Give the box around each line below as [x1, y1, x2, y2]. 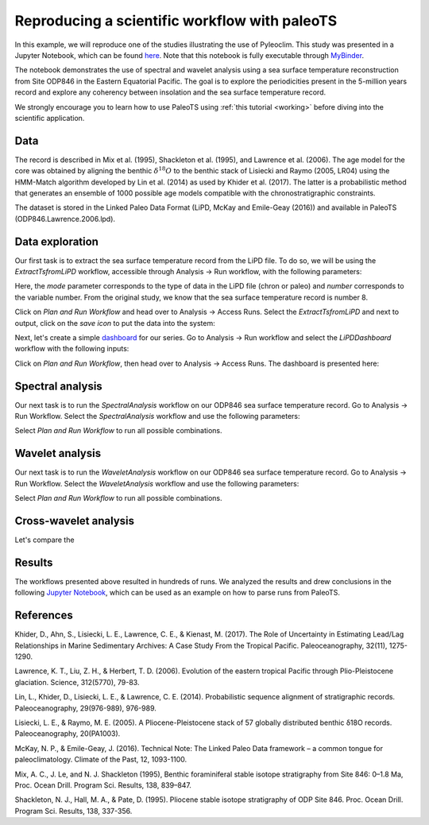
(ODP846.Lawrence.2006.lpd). [14, 214, 115, 223]
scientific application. [14, 113, 85, 122]
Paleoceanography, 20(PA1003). [14, 729, 121, 738]
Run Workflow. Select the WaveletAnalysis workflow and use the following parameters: [14, 478, 300, 488]
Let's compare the [14, 535, 75, 544]
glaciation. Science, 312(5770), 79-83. [14, 677, 140, 687]
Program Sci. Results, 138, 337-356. [14, 806, 133, 815]
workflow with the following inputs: [14, 344, 129, 354]
